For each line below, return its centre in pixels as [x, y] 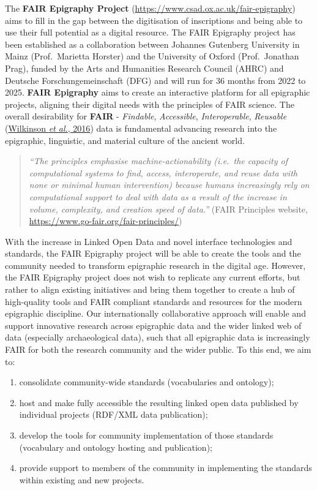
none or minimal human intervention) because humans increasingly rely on [169, 185]
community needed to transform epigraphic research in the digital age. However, [155, 265]
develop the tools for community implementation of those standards [146, 435]
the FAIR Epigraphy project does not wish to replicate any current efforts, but [153, 277]
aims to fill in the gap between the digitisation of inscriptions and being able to [154, 20]
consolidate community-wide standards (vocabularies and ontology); [147, 382]
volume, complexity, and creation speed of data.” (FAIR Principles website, [168, 209]
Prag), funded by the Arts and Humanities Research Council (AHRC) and [144, 68]
